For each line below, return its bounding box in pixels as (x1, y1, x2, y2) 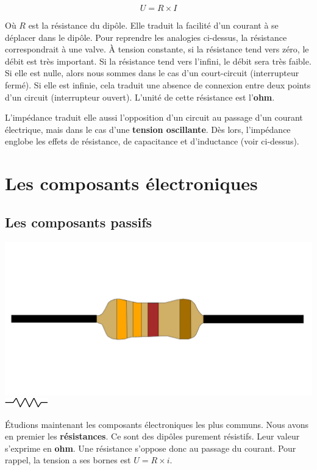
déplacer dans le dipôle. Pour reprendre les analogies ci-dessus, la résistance (5, 30, 287, 43)
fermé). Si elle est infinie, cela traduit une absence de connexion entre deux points (5, 78, 311, 91)
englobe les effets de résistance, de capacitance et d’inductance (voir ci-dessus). (5, 135, 299, 148)
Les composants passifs (5, 212, 152, 231)
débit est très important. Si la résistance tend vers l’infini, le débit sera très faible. (5, 54, 312, 67)
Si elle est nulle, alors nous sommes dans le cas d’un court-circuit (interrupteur (5, 66, 299, 79)
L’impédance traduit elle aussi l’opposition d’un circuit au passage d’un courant (5, 111, 303, 124)
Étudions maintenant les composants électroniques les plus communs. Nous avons (5, 418, 308, 430)
